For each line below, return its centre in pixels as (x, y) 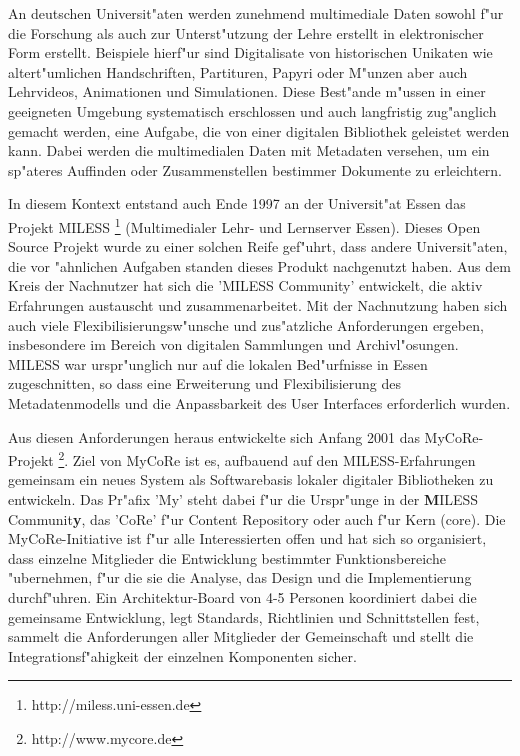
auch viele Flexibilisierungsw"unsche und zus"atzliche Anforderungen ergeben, (246, 324)
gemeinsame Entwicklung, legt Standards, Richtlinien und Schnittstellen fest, (244, 616)
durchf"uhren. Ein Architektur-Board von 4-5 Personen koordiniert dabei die (242, 596)
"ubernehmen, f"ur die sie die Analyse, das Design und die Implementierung (240, 577)
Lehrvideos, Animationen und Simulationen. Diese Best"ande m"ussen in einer (247, 91)
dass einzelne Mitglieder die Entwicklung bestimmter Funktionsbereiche (227, 557)
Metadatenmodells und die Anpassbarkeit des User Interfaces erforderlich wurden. (259, 402)
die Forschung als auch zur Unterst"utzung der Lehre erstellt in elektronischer (246, 32)
